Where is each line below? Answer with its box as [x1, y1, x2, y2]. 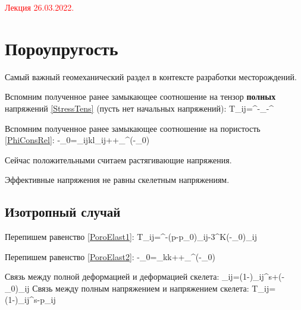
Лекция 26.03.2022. [5, 1, 74, 13]
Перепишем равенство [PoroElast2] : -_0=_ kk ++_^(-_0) [5, 250, 215, 262]
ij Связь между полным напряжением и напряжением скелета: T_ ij [24, 281, 269, 294]
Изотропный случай [5, 203, 121, 221]
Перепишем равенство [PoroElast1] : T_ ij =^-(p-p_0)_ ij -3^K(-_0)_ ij [5, 230, 257, 243]
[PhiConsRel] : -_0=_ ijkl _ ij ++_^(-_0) [5, 134, 150, 146]
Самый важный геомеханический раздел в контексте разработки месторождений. [5, 70, 297, 83]
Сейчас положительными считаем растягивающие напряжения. [5, 153, 232, 166]
